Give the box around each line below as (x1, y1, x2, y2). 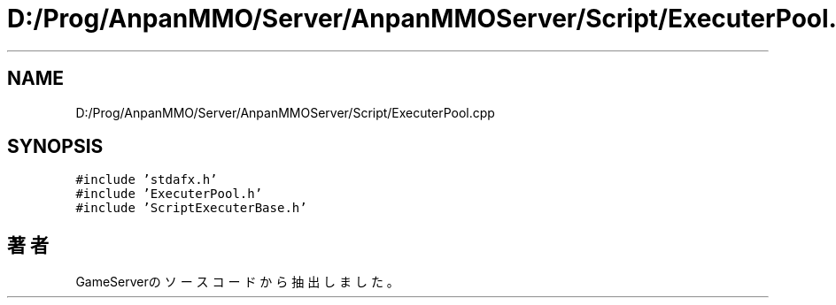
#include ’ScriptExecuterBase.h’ (75, 201, 307, 216)
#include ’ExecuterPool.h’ (75, 187, 263, 202)
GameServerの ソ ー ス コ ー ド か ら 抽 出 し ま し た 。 (75, 274, 399, 290)
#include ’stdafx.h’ (75, 172, 218, 187)
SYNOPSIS (7, 135, 104, 158)
